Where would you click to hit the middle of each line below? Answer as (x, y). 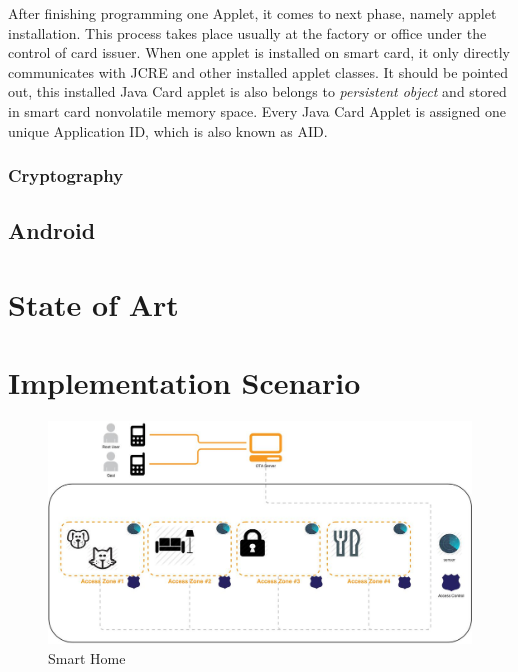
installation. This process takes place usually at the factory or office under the (247, 32)
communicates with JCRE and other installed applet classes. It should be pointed (258, 71)
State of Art (93, 303)
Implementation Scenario (184, 382)
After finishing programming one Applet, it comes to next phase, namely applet (252, 13)
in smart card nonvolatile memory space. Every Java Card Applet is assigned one (257, 110)
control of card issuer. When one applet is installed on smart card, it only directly (259, 52)
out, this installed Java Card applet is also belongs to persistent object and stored (257, 91)
